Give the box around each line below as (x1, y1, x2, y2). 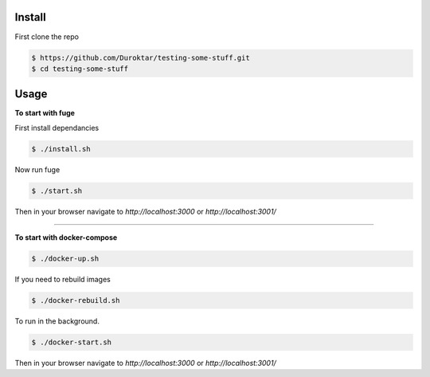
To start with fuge (14, 108, 76, 118)
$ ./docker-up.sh (31, 254, 100, 263)
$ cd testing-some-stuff (31, 64, 129, 73)
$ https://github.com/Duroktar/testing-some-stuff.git (31, 53, 250, 62)
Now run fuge (14, 164, 61, 175)
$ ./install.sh (31, 144, 91, 153)
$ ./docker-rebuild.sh (31, 296, 120, 305)
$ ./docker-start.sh (31, 338, 111, 347)
